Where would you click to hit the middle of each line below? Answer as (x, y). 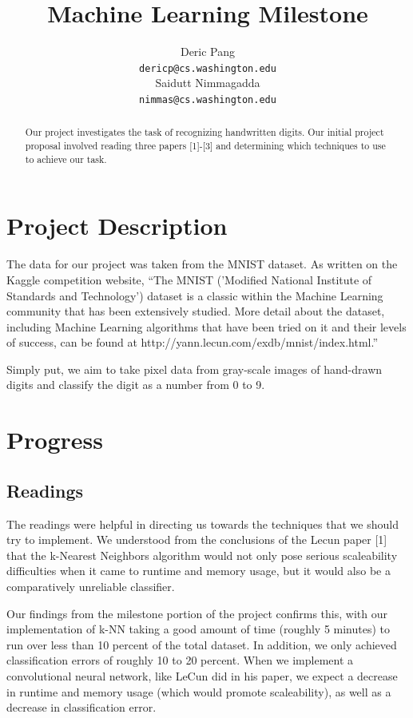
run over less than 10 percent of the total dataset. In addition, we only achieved (202, 644)
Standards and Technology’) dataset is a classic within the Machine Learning (195, 295)
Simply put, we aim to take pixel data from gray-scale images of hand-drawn (195, 369)
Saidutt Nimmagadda (208, 83)
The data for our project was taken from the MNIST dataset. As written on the (202, 264)
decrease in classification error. (81, 707)
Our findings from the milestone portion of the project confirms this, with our (197, 613)
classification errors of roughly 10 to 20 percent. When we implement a (180, 660)
